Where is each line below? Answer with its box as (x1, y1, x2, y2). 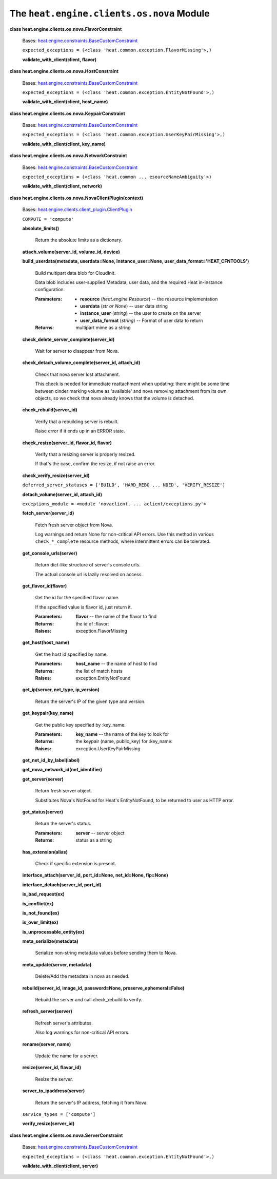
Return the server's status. (35, 821, 92, 827)
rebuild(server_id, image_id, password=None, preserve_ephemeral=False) (22, 985, 185, 991)
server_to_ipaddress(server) (22, 1088, 85, 1094)
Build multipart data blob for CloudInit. (35, 270, 116, 276)
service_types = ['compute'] (22, 1111, 96, 1117)
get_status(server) (22, 809, 64, 815)
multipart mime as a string (75, 325, 131, 331)
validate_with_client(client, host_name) (22, 99, 108, 105)
